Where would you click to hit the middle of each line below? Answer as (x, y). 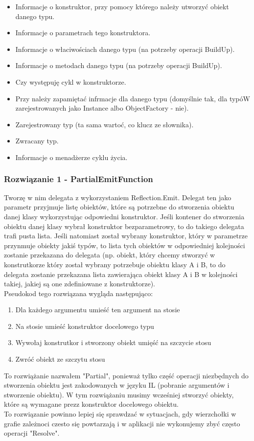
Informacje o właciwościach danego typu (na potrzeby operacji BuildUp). (125, 49)
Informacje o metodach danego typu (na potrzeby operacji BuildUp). (119, 65)
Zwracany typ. (37, 141)
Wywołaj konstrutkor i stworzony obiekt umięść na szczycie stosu (113, 342)
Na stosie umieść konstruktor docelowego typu (85, 326)
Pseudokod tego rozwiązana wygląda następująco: (79, 293)
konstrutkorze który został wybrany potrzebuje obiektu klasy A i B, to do (115, 264)
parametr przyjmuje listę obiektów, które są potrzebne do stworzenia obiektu (119, 207)
